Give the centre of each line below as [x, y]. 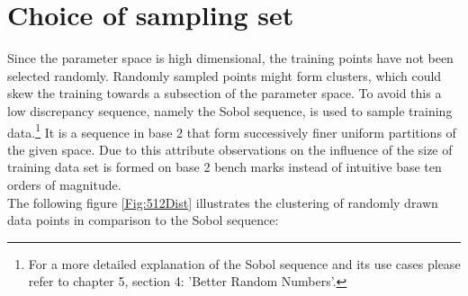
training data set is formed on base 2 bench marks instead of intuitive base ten [225, 167]
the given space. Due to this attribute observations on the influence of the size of [230, 149]
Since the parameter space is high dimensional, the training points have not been [230, 58]
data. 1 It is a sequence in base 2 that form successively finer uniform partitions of [232, 130]
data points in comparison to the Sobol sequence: [143, 220]
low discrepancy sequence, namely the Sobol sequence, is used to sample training [230, 110]
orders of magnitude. [64, 184]
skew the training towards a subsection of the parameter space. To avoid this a [225, 93]
